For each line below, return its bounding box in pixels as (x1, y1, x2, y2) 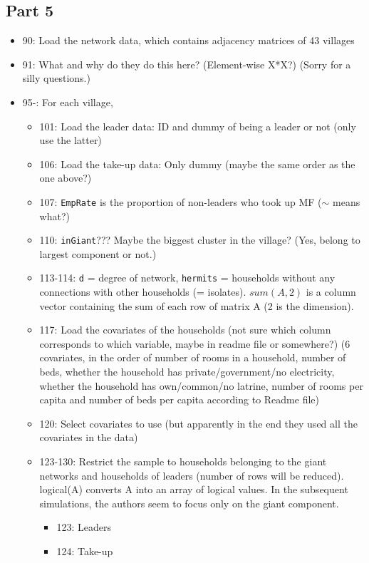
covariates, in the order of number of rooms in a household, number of (39, 350, 346, 365)
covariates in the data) (39, 430, 138, 445)
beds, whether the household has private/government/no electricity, (39, 364, 335, 379)
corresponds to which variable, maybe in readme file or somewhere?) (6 (39, 336, 350, 351)
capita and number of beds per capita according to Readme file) (39, 392, 319, 407)
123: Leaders (56, 520, 111, 534)
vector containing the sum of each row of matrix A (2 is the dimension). (39, 298, 354, 313)
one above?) (39, 170, 92, 185)
